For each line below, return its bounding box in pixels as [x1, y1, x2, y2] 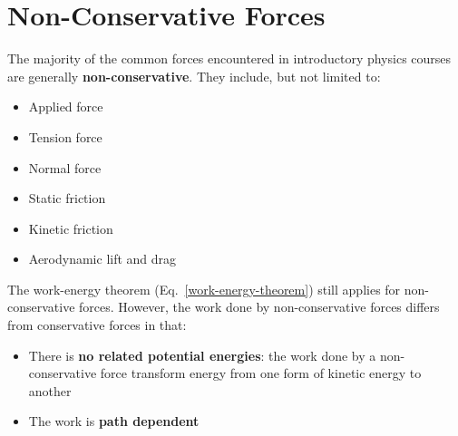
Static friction [28, 189, 106, 208]
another [28, 381, 72, 400]
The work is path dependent [28, 412, 200, 431]
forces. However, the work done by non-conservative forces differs [79, 297, 440, 316]
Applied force [28, 97, 103, 116]
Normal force [28, 158, 102, 177]
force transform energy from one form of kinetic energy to [100, 363, 422, 383]
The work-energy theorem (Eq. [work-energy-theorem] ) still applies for [7, 279, 401, 298]
